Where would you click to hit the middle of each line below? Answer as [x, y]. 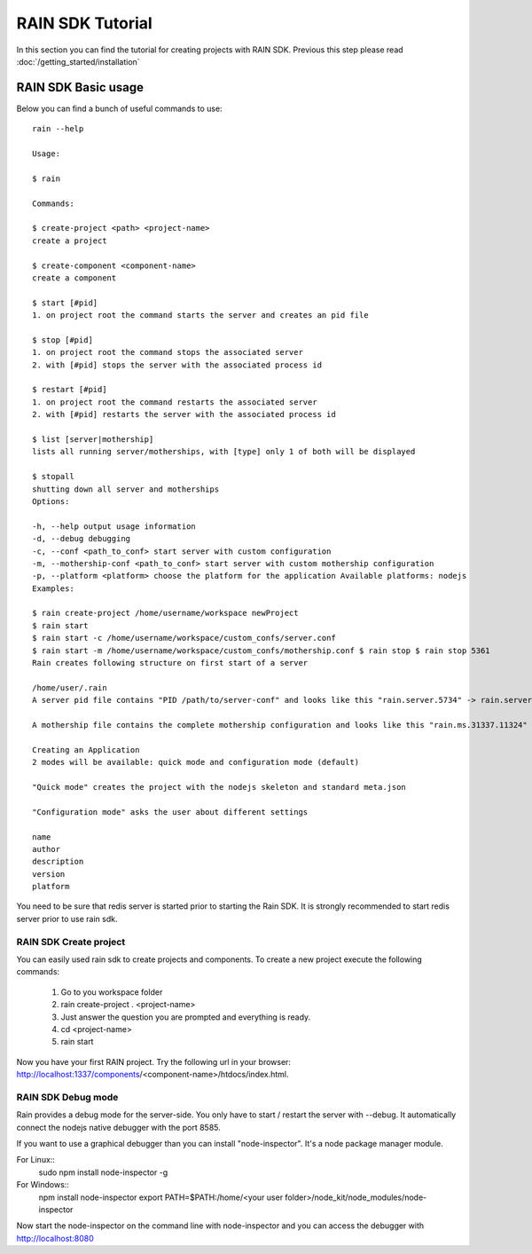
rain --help [58, 129]
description [58, 862]
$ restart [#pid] [70, 390]
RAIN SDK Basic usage [80, 87]
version [49, 874]
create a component [74, 278]
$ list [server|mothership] [93, 439]
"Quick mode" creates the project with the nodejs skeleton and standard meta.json [219, 787]
